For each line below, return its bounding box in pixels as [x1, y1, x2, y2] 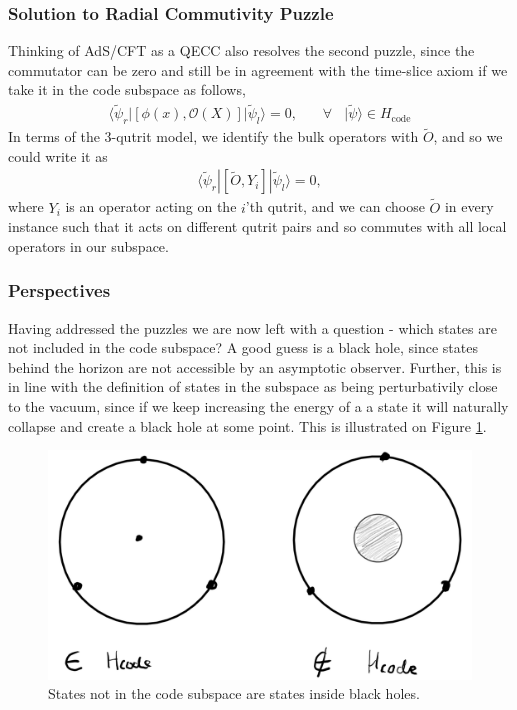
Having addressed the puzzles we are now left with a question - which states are [8, 317, 497, 338]
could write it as [8, 145, 108, 166]
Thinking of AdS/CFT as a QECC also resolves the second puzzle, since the [8, 40, 475, 61]
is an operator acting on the [65, 196, 237, 217]
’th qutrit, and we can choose [245, 196, 425, 217]
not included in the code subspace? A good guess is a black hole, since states [8, 337, 478, 358]
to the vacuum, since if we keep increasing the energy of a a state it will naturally [8, 396, 509, 417]
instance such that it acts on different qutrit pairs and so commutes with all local [8, 216, 507, 237]
